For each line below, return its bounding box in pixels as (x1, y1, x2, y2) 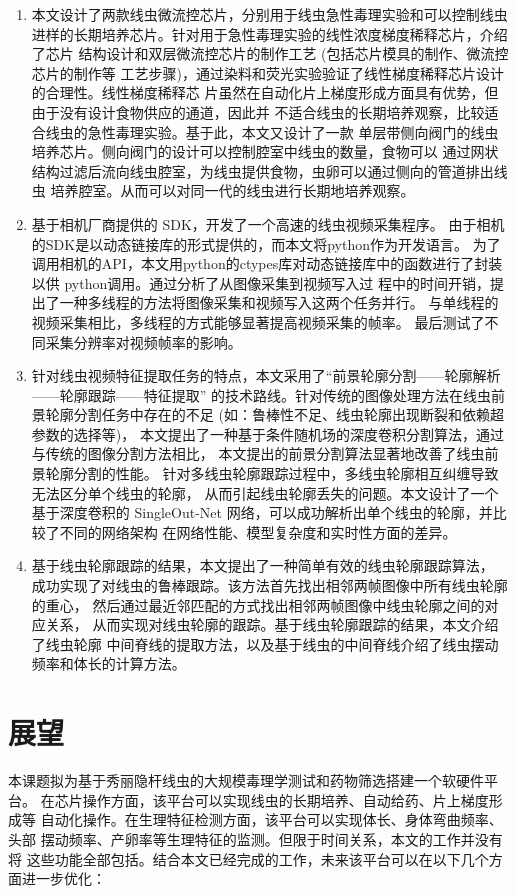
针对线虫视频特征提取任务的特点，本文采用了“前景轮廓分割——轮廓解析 (31, 365, 501, 386)
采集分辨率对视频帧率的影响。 (45, 331, 242, 352)
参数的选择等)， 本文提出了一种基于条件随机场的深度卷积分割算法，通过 (31, 423, 504, 444)
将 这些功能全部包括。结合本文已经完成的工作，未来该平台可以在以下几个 (8, 848, 489, 869)
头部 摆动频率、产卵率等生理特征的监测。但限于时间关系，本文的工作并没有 (8, 828, 503, 849)
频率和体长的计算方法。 (31, 653, 186, 674)
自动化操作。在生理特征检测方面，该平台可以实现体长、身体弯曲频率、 (40, 809, 503, 830)
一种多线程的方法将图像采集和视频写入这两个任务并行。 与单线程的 (59, 292, 499, 313)
